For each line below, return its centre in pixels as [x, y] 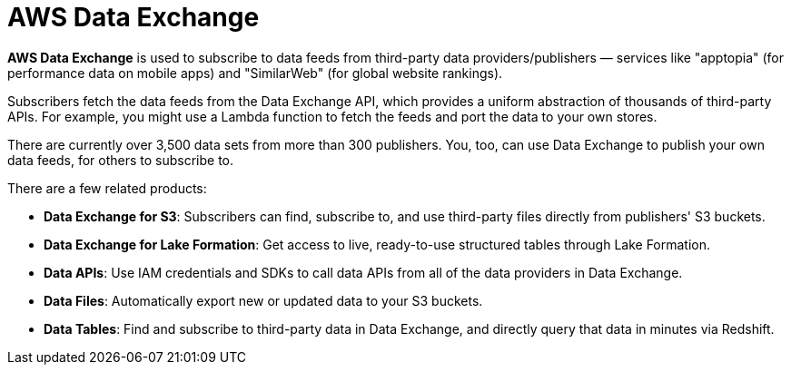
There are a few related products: [107, 188]
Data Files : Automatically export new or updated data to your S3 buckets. [263, 300]
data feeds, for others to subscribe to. [121, 160]
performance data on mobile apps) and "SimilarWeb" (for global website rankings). [255, 73]
